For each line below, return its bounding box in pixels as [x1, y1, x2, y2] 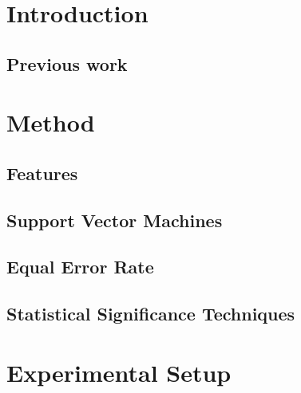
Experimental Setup [6, 356, 232, 388]
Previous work [6, 51, 128, 76]
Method [6, 106, 95, 139]
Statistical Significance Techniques [6, 301, 295, 326]
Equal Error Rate [6, 254, 154, 279]
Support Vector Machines [6, 207, 223, 232]
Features [6, 160, 78, 185]
